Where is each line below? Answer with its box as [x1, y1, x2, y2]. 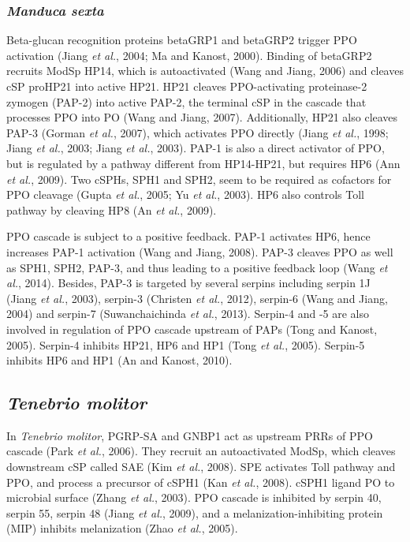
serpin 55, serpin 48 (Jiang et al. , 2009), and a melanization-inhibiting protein [6, 504, 383, 521]
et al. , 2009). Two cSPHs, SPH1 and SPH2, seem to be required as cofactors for [6, 170, 392, 187]
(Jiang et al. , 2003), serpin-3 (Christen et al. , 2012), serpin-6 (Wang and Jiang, [6, 290, 388, 306]
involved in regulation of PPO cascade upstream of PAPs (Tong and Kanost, [6, 320, 378, 337]
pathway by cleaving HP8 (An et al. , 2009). [6, 201, 217, 218]
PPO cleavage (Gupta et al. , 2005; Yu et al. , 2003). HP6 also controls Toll [6, 186, 365, 203]
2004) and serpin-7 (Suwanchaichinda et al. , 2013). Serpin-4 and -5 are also [6, 305, 369, 322]
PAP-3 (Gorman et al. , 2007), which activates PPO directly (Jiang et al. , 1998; [6, 124, 389, 140]
